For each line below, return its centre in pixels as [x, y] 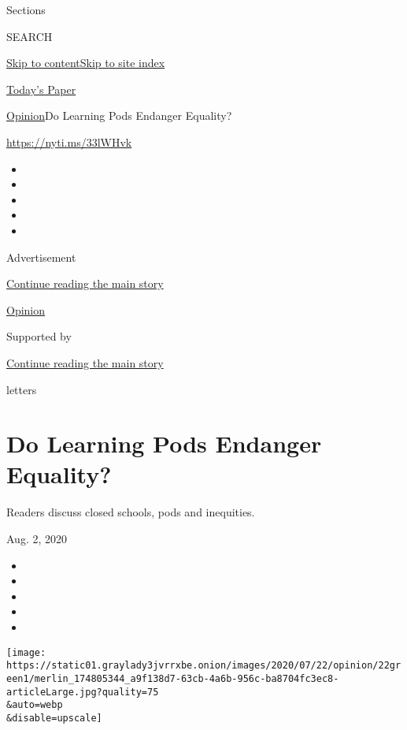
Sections [26, 9]
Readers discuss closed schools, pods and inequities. [131, 512]
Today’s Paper [41, 89]
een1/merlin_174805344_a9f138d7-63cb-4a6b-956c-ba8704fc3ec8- [173, 678]
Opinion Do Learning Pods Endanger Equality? [119, 115]
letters [22, 389]
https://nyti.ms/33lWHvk [69, 142]
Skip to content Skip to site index [86, 63]
